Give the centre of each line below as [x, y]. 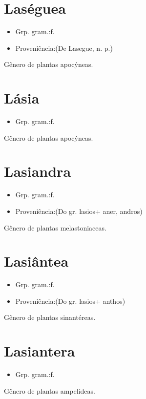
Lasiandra [38, 171]
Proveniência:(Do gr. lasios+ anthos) [70, 301]
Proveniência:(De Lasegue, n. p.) [64, 48]
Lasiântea [36, 261]
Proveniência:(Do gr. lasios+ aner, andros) [79, 211]
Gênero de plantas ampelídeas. [50, 390]
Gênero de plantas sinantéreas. [50, 317]
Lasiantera [40, 351]
